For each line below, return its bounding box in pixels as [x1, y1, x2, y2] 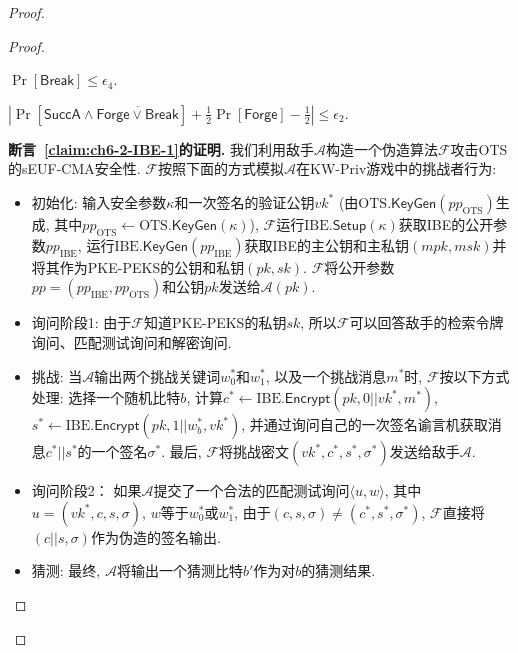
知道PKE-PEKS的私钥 [144, 312, 287, 333]
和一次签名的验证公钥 [174, 191, 315, 212]
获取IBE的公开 [398, 213, 494, 234]
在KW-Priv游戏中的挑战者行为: [296, 158, 497, 179]
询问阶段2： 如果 [31, 480, 142, 501]
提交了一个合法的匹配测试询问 [153, 480, 350, 501]
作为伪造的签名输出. [90, 526, 221, 547]
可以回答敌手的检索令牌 [349, 312, 504, 333]
